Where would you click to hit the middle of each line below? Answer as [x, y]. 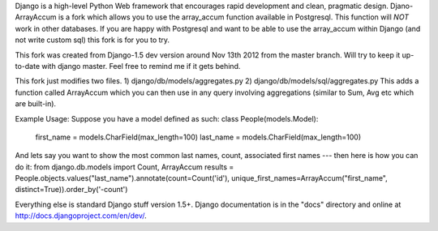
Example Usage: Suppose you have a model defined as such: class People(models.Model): [167, 118]
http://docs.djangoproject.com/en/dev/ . [81, 216]
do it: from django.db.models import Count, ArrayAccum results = [125, 167]
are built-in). [36, 104]
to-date [28, 66]
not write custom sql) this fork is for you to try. [92, 40]
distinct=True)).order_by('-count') [71, 190]
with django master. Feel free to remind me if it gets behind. [141, 66]
